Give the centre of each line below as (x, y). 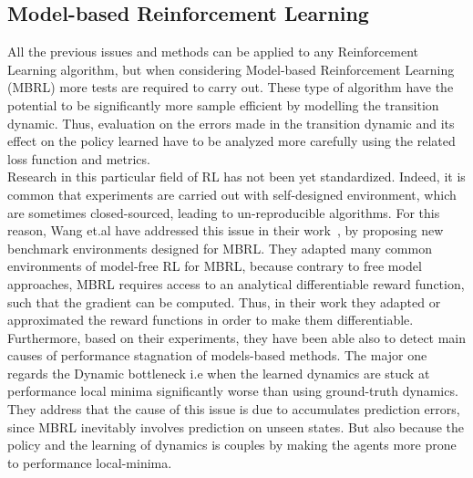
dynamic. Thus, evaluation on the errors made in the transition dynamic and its (231, 123)
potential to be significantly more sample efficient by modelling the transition (223, 104)
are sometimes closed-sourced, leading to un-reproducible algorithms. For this (224, 212)
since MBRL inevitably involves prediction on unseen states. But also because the (236, 426)
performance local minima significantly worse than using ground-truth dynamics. (233, 391)
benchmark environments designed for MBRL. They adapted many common (220, 248)
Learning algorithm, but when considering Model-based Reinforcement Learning (231, 69)
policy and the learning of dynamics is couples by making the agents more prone (232, 445)
